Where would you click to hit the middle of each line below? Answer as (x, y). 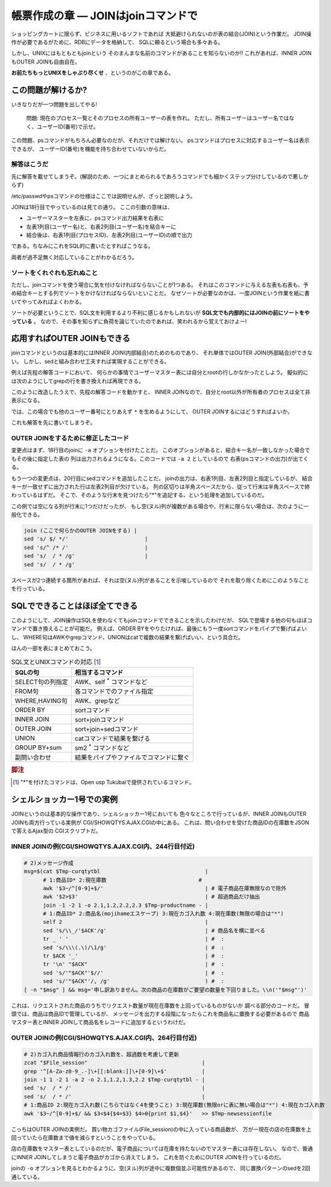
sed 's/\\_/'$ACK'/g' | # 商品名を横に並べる (154, 930)
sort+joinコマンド (99, 720)
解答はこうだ (30, 164)
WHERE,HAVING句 (41, 700)
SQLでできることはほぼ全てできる (74, 606)
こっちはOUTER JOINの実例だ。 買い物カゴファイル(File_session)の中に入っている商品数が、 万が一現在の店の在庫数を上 (161, 1129)
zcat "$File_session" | (115, 1063)
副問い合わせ (33, 757)
